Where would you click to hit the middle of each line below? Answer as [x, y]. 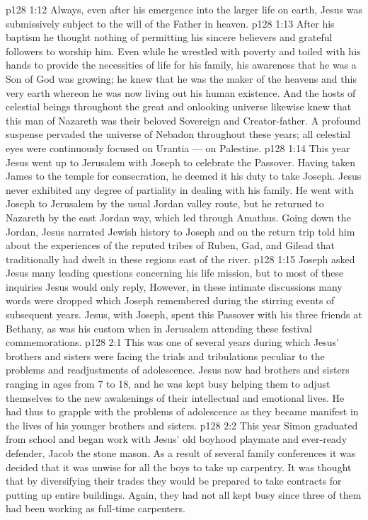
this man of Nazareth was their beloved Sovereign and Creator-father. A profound [183, 120]
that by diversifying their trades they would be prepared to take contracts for [174, 481]
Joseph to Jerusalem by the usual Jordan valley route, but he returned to [165, 203]
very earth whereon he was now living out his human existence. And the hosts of [181, 92]
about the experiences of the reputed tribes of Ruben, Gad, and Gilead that [171, 245]
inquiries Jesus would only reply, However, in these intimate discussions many [174, 286]
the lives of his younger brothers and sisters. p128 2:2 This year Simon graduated [182, 425]
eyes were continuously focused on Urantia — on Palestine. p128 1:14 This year [178, 148]
